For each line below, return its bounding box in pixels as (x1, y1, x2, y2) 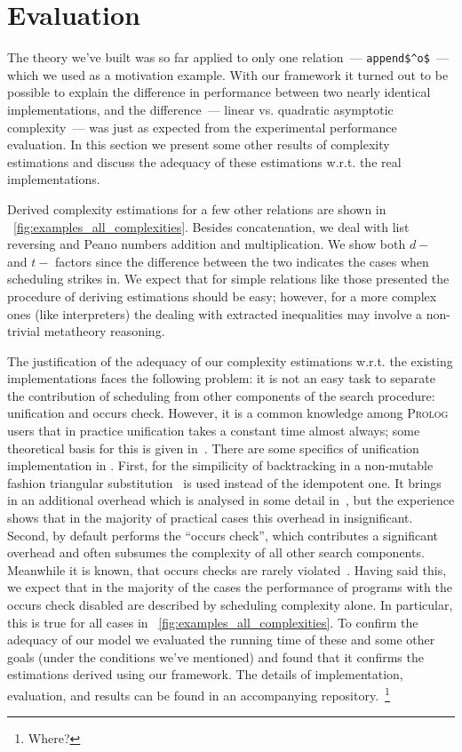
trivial (7, 322, 41, 340)
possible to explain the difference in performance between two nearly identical (7, 83, 431, 101)
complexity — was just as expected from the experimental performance (7, 117, 397, 136)
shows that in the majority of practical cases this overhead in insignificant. (7, 508, 413, 527)
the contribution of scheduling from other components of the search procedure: (7, 386, 435, 404)
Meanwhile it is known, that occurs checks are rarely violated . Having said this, (7, 560, 447, 579)
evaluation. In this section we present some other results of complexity (7, 135, 390, 154)
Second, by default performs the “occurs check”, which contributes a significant (7, 525, 439, 544)
